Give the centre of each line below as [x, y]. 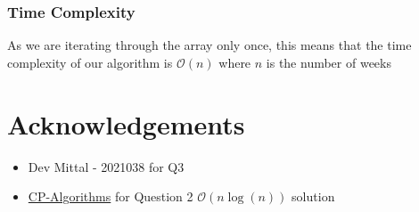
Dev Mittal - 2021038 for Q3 [106, 166]
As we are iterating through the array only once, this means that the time [209, 45]
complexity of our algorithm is [90, 62]
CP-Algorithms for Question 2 [111, 196]
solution [313, 196]
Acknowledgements [126, 123]
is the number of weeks [329, 62]
